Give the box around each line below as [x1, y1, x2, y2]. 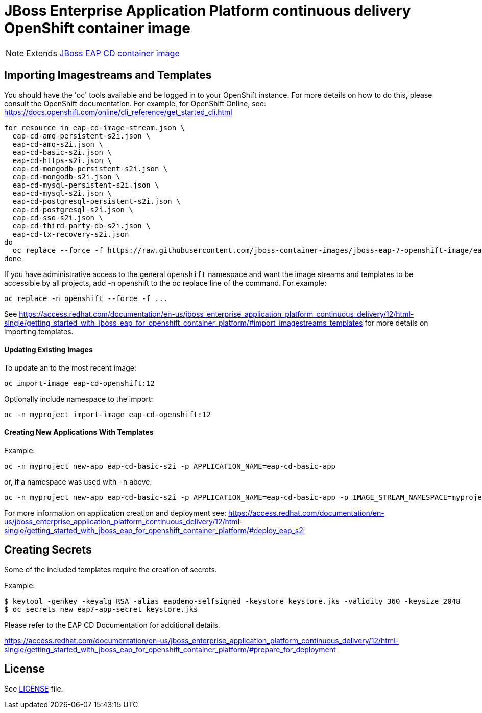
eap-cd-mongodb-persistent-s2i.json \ [12, 164, 168, 173]
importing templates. [4, 327, 74, 336]
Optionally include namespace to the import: [4, 394, 153, 403]
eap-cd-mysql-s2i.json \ [12, 189, 112, 197]
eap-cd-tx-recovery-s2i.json [12, 229, 129, 238]
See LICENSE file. [4, 684, 63, 693]
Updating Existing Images [4, 345, 93, 354]
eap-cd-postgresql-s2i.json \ [12, 205, 133, 214]
